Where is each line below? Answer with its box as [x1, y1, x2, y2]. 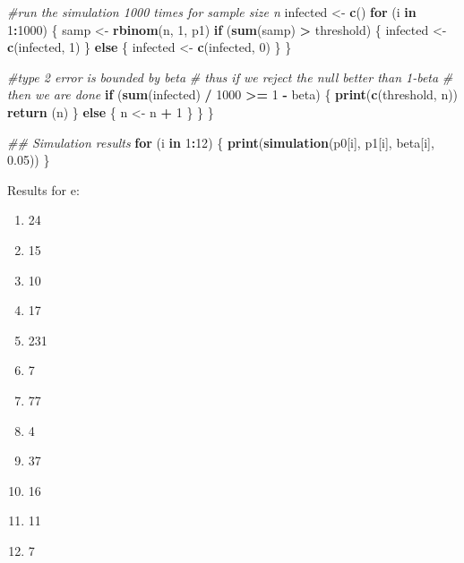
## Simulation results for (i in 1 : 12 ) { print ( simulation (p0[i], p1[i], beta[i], [7, 132, 434, 151]
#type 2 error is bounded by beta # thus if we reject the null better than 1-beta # [7, 67, 453, 86]
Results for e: [7, 180, 80, 199]
